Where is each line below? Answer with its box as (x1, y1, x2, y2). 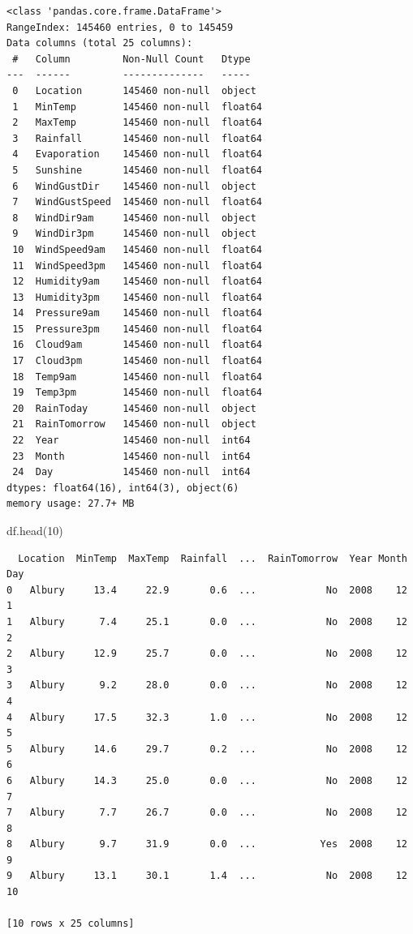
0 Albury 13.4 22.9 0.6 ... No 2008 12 (6, 584, 407, 596)
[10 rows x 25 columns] (6, 918, 135, 930)
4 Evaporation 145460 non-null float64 (12, 148, 262, 161)
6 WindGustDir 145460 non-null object (12, 180, 256, 192)
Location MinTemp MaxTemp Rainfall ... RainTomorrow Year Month (18, 552, 407, 564)
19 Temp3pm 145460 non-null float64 (12, 387, 262, 399)
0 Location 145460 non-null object (12, 84, 256, 96)
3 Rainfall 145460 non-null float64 (12, 132, 262, 144)
